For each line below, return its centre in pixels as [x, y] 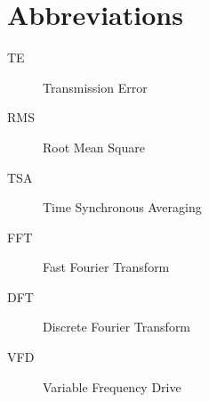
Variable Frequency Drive [112, 386]
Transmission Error [95, 87]
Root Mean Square [94, 147]
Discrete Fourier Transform [117, 327]
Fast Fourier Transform [106, 267]
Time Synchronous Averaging [122, 207]
